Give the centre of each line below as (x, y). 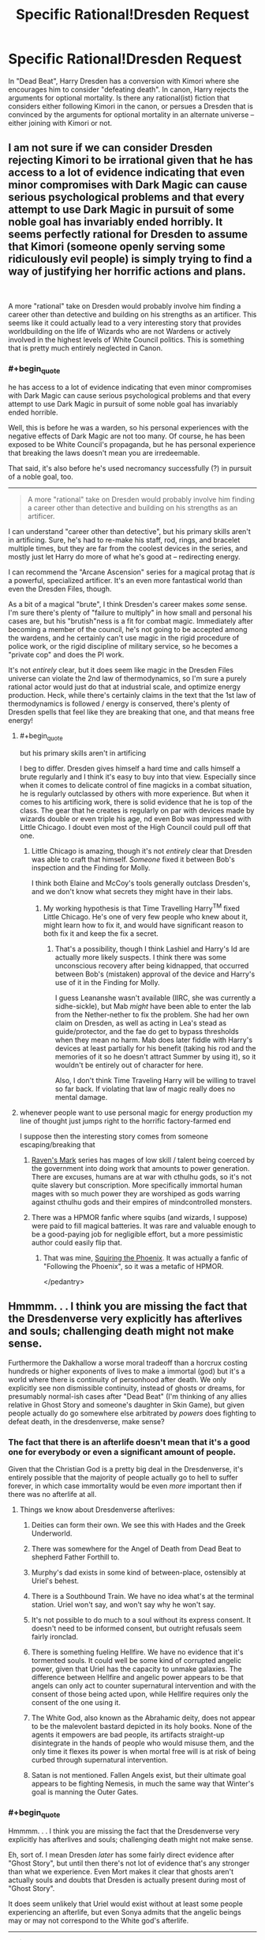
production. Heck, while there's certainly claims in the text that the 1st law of (132, 695)
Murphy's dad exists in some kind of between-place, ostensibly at (138, 1572)
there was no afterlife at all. (52, 1494)
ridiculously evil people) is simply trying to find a (130, 259)
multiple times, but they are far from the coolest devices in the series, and (128, 548)
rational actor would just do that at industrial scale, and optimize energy (125, 687)
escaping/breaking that (58, 1144)
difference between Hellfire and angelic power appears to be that (138, 1677)
